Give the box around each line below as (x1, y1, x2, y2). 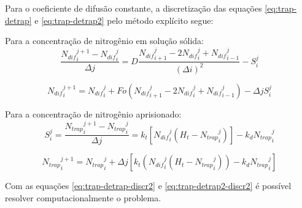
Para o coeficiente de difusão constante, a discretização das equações (5, 2, 262, 14)
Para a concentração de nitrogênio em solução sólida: (5, 34, 204, 47)
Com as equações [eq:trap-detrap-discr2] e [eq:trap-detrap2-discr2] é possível (5, 179, 292, 192)
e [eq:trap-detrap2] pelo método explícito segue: (34, 13, 214, 26)
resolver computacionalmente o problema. (5, 191, 161, 204)
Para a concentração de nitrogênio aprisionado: (5, 107, 182, 120)
